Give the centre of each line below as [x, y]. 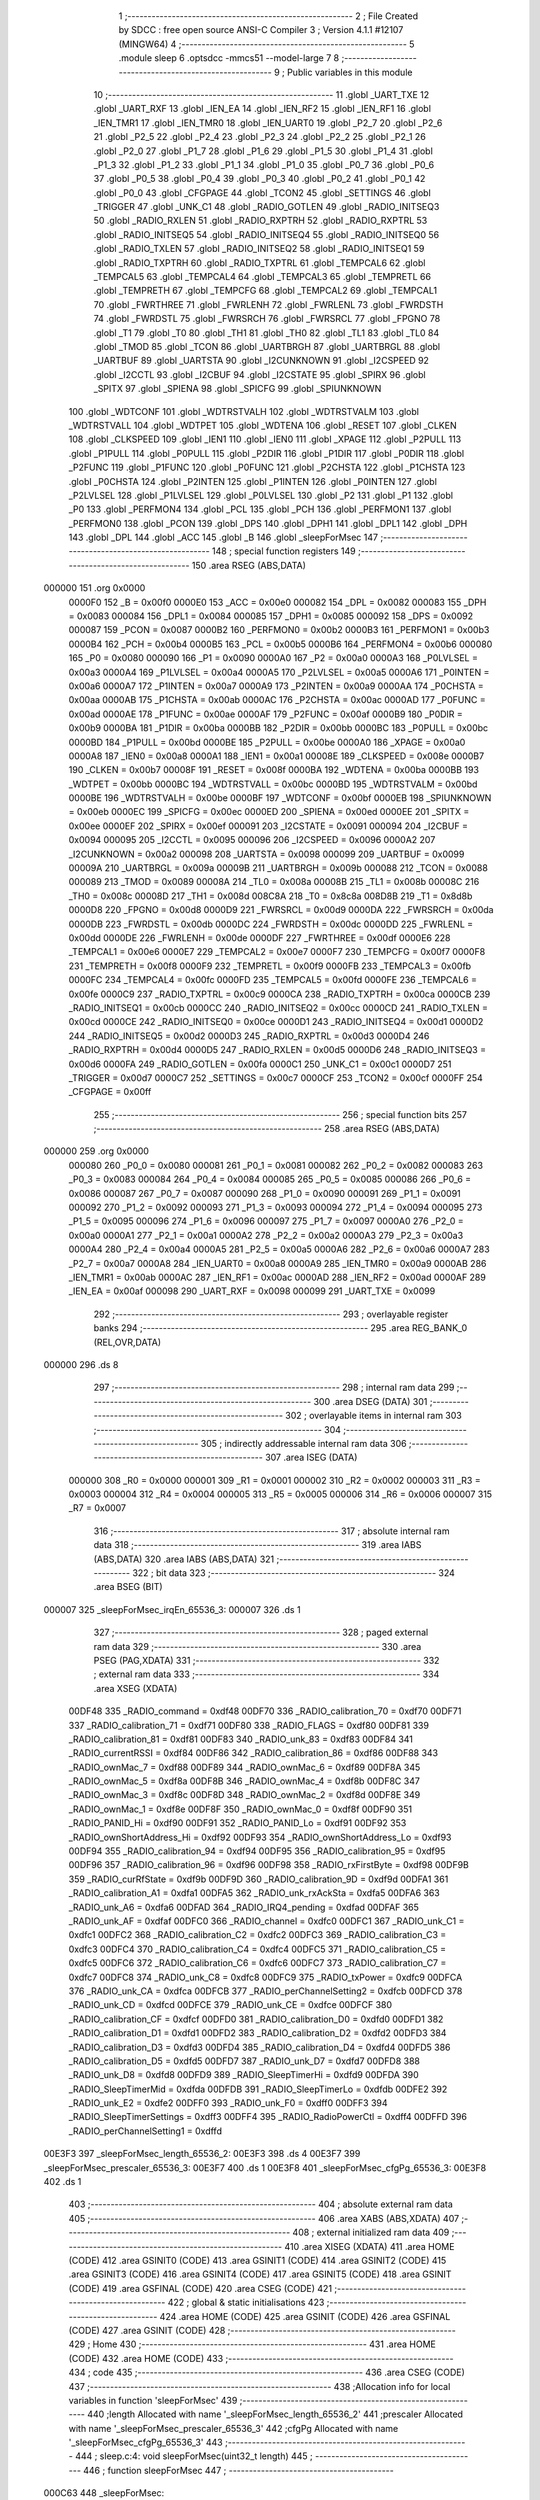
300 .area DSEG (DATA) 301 [370, 1401]
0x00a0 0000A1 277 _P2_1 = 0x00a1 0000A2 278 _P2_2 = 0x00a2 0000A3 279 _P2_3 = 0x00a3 [266, 1235]
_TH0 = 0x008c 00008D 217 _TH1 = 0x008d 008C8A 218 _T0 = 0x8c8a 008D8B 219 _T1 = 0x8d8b [270, 896]
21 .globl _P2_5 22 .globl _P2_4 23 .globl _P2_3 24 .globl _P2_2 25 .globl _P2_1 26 [260, 137]
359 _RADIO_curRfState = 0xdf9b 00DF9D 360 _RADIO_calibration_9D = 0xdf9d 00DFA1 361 [258, 1879]
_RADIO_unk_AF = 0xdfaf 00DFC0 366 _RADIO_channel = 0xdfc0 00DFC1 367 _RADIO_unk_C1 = [266, 1921]
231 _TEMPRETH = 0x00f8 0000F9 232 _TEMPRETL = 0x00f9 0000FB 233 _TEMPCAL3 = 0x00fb [270, 966]
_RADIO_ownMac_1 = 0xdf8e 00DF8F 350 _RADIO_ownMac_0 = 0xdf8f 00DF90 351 [240, 1809]
